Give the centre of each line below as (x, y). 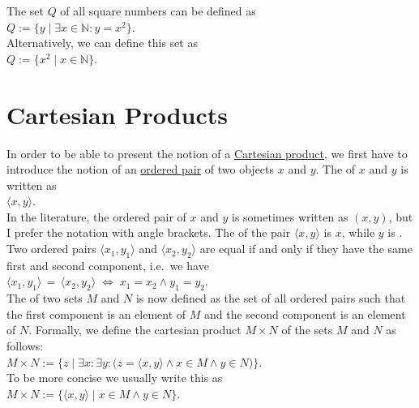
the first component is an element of (96, 314)
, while (358, 232)
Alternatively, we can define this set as (102, 43)
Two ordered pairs (51, 249)
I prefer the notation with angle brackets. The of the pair (149, 232)
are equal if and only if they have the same (306, 249)
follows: (25, 346)
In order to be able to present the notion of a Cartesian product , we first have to (207, 153)
